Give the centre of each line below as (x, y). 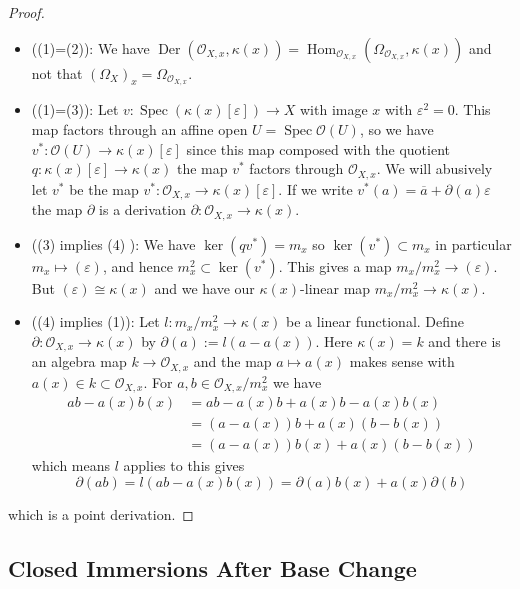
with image (333, 109)
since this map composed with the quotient (318, 148)
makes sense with (402, 361)
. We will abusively (434, 168)
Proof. (26, 12)
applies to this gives (184, 465)
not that (57, 72)
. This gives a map (335, 265)
